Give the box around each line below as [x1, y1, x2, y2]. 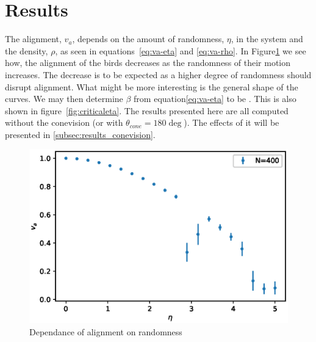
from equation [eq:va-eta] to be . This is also [134, 92, 296, 105]
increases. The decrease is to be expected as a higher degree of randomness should [5, 68, 312, 81]
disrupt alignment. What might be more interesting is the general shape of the [5, 80, 298, 93]
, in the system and [231, 32, 303, 45]
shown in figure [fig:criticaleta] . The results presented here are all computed [5, 104, 289, 117]
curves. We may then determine [5, 92, 123, 105]
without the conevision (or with [5, 116, 123, 129]
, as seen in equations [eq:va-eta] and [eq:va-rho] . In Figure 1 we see [55, 44, 306, 57]
